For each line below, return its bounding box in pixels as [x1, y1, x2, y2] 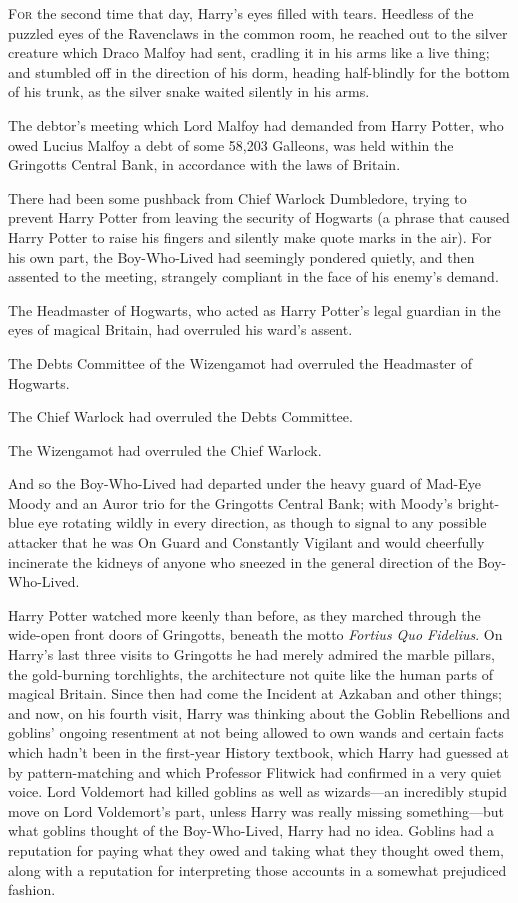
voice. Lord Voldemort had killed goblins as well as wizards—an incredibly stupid [8, 781, 507, 802]
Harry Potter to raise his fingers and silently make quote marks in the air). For [8, 226, 492, 247]
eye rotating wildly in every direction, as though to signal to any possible [38, 512, 487, 533]
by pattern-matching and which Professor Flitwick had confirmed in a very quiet [8, 761, 502, 782]
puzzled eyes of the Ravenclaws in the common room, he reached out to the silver [8, 22, 508, 43]
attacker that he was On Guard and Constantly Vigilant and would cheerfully [8, 532, 485, 553]
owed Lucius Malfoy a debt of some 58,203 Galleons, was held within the [8, 134, 454, 155]
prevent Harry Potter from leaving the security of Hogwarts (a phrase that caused [8, 207, 510, 228]
